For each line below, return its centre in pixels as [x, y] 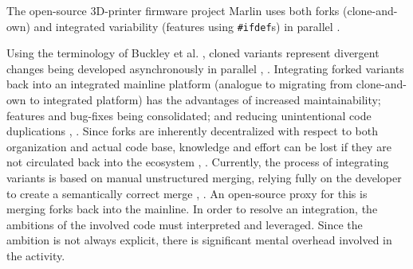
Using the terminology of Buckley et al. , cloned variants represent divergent [193, 53]
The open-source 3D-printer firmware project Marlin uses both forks [173, 10]
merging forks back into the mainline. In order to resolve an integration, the [192, 209]
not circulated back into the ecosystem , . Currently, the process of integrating [198, 162]
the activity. [36, 255]
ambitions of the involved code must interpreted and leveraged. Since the [185, 224]
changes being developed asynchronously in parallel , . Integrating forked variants [205, 68]
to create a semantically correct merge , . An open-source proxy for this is [187, 193]
